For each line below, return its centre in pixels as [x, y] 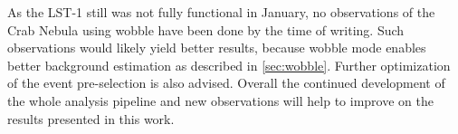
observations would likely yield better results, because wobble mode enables [217, 48]
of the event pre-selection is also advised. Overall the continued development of [226, 83]
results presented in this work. [91, 118]
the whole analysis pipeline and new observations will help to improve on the [220, 100]
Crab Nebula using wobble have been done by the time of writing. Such [206, 29]
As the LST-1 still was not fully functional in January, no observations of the [221, 12]
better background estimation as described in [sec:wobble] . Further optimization [229, 65]
